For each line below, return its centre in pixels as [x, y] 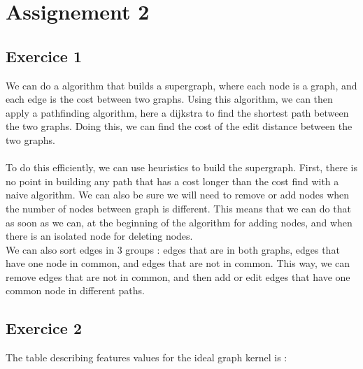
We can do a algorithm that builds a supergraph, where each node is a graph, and [181, 85]
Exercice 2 [44, 328]
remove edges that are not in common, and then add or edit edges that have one [178, 276]
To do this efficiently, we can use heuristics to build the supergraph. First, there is [181, 167]
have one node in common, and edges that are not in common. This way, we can [178, 263]
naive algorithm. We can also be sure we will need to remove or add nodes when [178, 195]
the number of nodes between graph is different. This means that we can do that [178, 208]
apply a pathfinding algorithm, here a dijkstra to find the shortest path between [177, 112]
